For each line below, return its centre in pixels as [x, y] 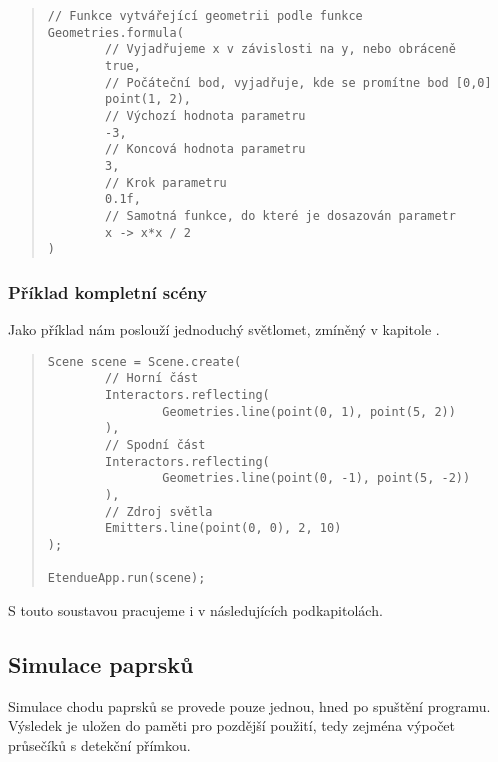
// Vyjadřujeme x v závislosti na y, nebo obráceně [280, 49]
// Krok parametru [166, 182]
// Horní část [152, 378]
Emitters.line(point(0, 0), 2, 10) [223, 528]
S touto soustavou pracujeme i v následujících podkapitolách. [195, 609]
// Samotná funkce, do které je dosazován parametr [280, 215]
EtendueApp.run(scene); [126, 578]
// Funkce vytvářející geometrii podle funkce [205, 16]
